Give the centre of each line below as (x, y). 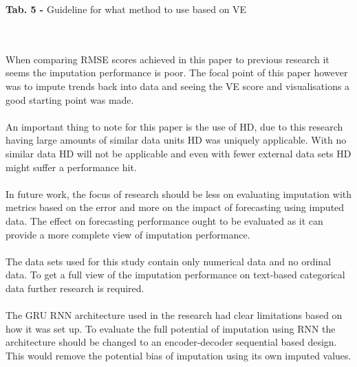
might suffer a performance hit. (71, 167)
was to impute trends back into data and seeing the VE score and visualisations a (178, 86)
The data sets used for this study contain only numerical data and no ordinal (169, 261)
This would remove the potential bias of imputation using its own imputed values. (178, 355)
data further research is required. (75, 288)
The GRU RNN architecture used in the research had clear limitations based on (174, 315)
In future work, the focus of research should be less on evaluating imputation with (179, 193)
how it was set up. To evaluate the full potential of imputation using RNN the (171, 328)
